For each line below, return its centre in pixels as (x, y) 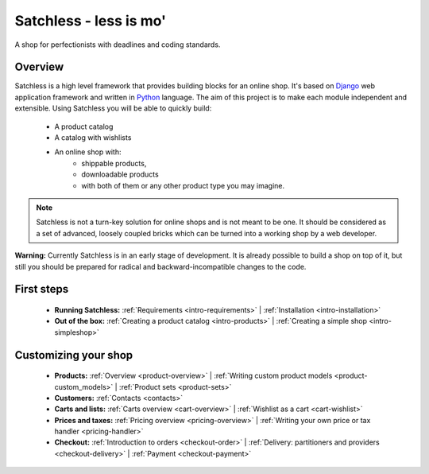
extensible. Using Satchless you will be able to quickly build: (113, 108)
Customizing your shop (74, 355)
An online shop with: (88, 152)
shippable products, (114, 163)
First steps (42, 289)
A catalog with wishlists (93, 138)
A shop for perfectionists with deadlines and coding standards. (118, 45)
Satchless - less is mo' (91, 21)
